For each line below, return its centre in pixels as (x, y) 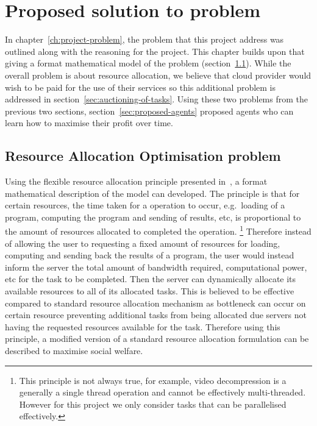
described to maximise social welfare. (74, 351)
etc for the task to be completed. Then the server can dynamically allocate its (151, 279)
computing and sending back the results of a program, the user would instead (150, 255)
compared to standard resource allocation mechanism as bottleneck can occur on (155, 303)
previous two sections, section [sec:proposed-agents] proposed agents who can (149, 111)
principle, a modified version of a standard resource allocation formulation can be (157, 339)
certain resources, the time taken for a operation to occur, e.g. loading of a (145, 205)
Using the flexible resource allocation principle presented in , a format (136, 181)
